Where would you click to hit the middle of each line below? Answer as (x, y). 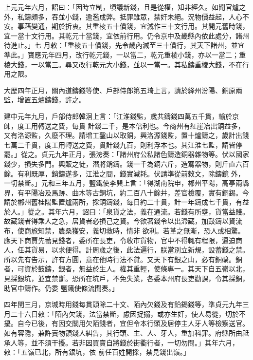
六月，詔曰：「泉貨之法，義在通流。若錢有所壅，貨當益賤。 (155, 211)
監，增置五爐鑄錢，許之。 (45, 100)
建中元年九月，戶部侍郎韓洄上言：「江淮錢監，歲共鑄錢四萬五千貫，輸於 (118, 116)
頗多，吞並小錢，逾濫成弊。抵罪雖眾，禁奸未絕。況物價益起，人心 (136, 16)
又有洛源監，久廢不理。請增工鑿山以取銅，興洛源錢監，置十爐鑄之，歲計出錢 (126, 135)
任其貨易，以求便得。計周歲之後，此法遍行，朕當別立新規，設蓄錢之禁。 (133, 250)
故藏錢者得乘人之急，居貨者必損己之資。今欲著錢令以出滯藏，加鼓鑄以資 (120, 221)
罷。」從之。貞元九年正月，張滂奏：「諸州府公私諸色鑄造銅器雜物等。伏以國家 (126, 154)
